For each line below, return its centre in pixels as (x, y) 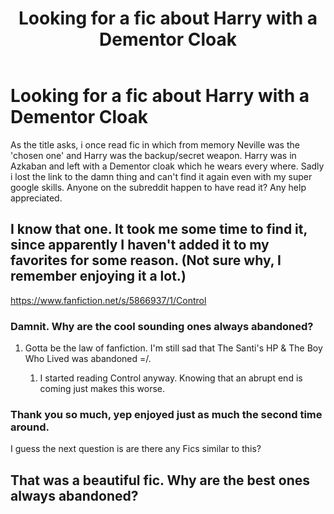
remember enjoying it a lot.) (98, 276)
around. (30, 427)
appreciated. (36, 198)
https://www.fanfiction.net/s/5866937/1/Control (108, 300)
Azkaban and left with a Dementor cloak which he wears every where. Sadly (167, 166)
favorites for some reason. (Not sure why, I (146, 260)
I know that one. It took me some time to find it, (159, 229)
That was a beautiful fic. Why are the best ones (160, 480)
